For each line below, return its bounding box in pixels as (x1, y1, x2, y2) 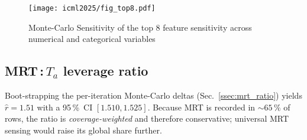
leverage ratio (63, 61, 148, 80)
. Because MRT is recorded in (147, 100, 256, 113)
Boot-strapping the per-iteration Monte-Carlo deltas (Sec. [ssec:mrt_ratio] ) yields (5, 89, 302, 102)
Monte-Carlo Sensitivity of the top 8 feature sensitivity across (28, 21, 252, 33)
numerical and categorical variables (28, 32, 156, 45)
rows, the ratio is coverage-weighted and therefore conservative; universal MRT (5, 112, 289, 125)
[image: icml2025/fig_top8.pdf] (28, 4, 156, 12)
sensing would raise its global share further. (5, 123, 162, 136)
